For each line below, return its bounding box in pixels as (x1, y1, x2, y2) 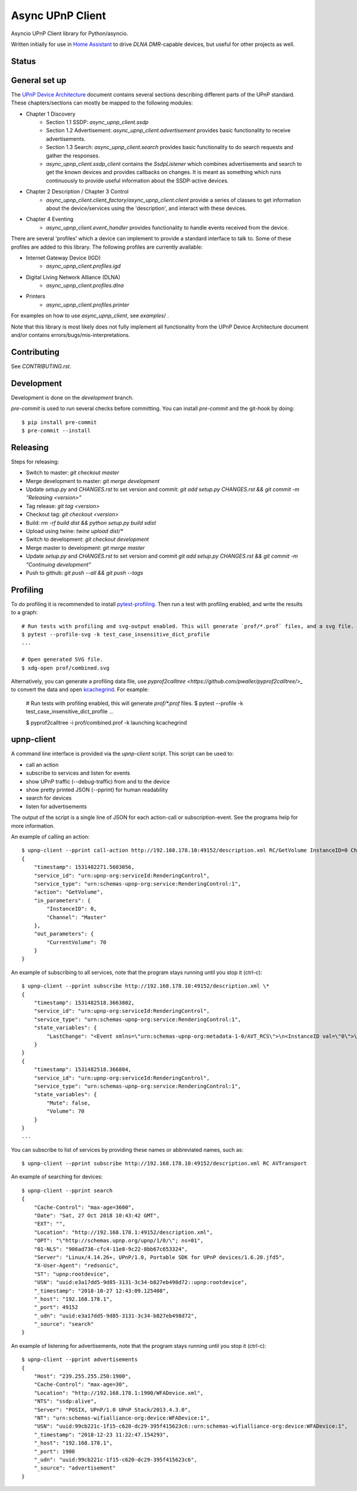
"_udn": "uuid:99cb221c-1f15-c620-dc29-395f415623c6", (33, 1456, 198, 1463)
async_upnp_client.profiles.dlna (46, 282, 124, 289)
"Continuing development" (26, 561, 92, 568)
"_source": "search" (33, 1321, 94, 1328)
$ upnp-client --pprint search (21, 1187, 113, 1194)
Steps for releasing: (11, 458, 59, 465)
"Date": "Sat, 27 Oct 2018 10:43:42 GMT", (33, 1212, 160, 1219)
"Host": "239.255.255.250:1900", (33, 1373, 132, 1380)
